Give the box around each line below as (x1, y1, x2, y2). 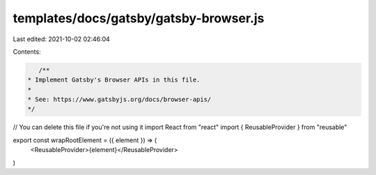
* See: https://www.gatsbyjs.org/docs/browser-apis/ (27, 96, 212, 104)
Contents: (13, 47, 41, 56)
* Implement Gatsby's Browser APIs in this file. (27, 76, 201, 84)
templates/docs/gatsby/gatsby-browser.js (13, 10, 265, 26)
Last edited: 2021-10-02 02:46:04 (13, 35, 111, 43)
